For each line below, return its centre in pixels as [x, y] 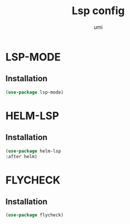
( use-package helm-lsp [33, 151]
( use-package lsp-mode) [35, 92]
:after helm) [21, 156]
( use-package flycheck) [35, 215]
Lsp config [98, 11]
